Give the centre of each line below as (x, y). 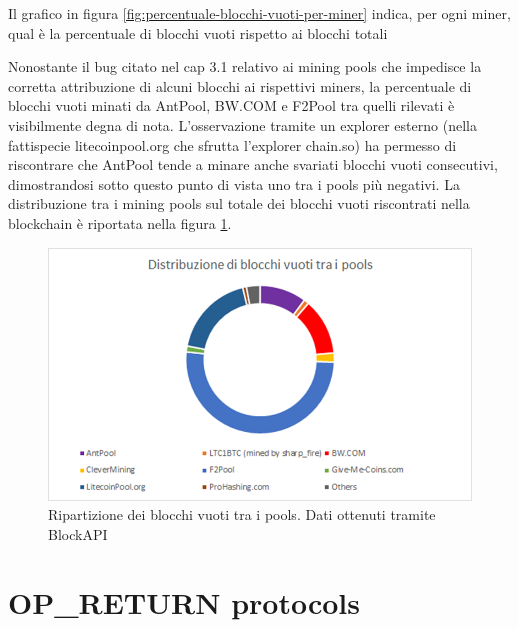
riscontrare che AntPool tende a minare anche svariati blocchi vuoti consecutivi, (253, 164)
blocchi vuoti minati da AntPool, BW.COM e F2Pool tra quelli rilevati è (231, 105)
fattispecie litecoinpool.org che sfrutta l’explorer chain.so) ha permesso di (232, 144)
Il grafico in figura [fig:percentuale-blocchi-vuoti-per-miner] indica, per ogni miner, (259, 13)
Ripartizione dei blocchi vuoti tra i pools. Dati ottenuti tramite (242, 514)
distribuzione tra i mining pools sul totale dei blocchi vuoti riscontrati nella (239, 203)
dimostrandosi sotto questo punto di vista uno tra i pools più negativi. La (234, 183)
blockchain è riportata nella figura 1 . (120, 222)
